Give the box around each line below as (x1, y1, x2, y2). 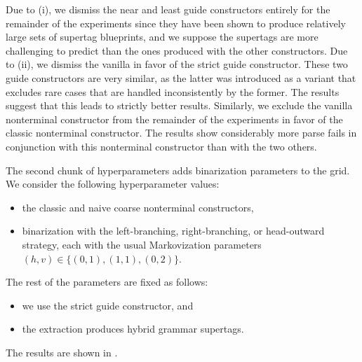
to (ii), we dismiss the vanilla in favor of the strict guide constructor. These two (6, 57, 348, 71)
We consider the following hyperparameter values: (6, 176, 220, 191)
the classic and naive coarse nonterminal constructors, (22, 200, 254, 214)
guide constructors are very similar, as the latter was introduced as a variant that (6, 70, 356, 85)
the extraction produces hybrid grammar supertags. (22, 321, 244, 336)
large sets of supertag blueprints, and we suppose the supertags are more (6, 29, 319, 44)
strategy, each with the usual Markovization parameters (22, 237, 262, 251)
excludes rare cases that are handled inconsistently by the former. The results (6, 84, 340, 99)
